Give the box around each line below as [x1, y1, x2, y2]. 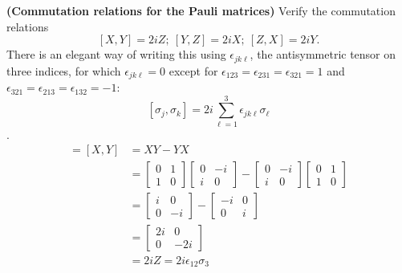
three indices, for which [6, 62, 121, 79]
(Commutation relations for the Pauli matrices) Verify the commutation [6, 2, 396, 18]
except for [169, 62, 218, 79]
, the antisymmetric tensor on [250, 46, 396, 63]
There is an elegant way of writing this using [6, 46, 226, 63]
